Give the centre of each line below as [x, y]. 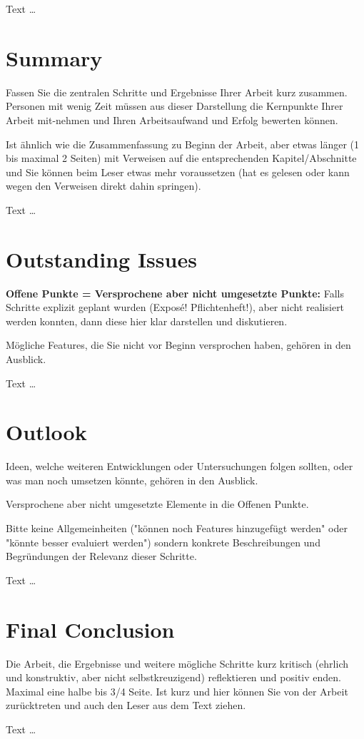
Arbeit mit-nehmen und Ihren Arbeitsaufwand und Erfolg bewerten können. [172, 119]
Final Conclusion [90, 629]
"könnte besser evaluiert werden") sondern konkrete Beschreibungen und [163, 542]
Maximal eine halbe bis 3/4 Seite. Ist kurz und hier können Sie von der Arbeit [177, 691]
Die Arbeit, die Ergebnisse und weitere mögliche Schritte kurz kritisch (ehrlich [177, 663]
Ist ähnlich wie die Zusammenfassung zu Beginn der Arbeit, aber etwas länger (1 [182, 144]
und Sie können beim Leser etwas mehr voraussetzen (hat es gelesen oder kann [178, 172]
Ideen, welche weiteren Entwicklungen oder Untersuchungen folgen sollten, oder [180, 466]
